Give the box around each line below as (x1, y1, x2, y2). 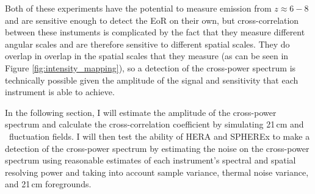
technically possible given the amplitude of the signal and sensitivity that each (5, 73, 299, 86)
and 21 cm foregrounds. (5, 178, 92, 190)
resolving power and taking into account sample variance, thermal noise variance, (5, 165, 309, 178)
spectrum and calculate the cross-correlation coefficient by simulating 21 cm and (5, 118, 304, 131)
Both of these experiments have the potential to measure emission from (5, 2, 272, 14)
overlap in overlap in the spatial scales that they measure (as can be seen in (5, 49, 289, 62)
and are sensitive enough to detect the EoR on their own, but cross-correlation (5, 13, 299, 26)
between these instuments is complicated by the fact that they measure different (5, 26, 305, 38)
